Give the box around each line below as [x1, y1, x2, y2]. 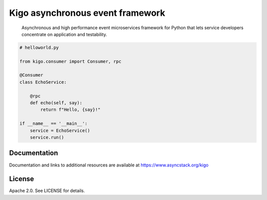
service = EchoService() [30, 127, 90, 133]
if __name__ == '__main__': [19, 121, 88, 126]
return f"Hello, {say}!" [40, 107, 101, 113]
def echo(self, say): [30, 100, 83, 106]
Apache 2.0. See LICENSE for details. [9, 188, 85, 194]
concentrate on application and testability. [21, 31, 107, 37]
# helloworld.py [19, 44, 59, 50]
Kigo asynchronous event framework [9, 7, 166, 18]
